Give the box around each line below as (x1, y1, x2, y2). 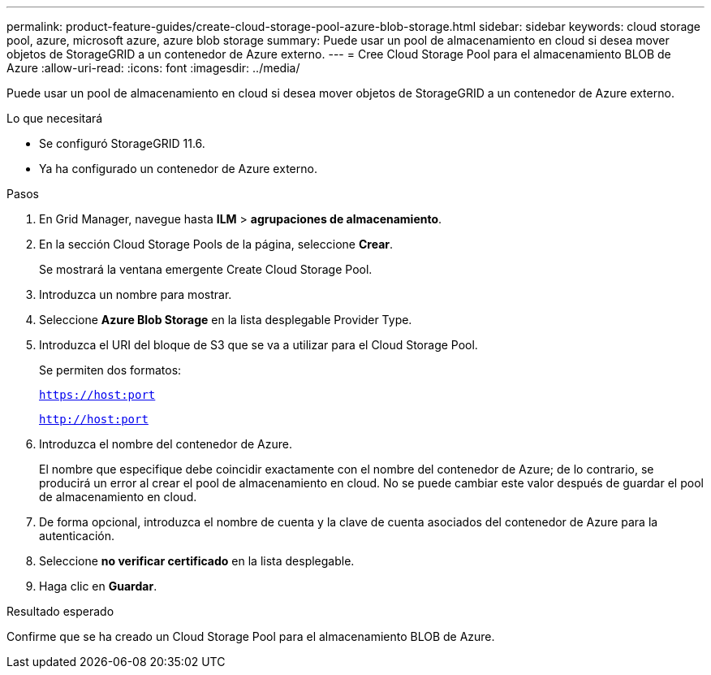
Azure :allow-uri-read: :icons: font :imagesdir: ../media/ (6, 61, 300, 75)
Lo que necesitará (6, 111, 103, 125)
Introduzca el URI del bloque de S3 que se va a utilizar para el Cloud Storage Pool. (39, 338, 478, 352)
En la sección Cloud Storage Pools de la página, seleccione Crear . (39, 237, 394, 251)
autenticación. (39, 529, 115, 543)
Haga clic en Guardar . (39, 579, 157, 593)
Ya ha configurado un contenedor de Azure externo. (39, 162, 317, 175)
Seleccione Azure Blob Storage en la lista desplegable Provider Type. (39, 313, 412, 327)
